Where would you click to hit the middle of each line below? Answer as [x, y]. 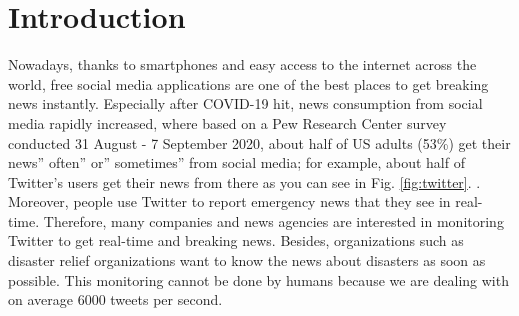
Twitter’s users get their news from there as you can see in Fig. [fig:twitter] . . [244, 181]
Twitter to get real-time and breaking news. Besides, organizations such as [236, 240]
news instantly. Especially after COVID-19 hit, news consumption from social [245, 103]
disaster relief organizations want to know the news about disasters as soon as [247, 260]
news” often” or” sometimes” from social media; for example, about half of [236, 162]
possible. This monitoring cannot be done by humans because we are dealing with [258, 279]
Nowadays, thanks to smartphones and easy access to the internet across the [242, 64]
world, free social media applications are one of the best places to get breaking [248, 83]
